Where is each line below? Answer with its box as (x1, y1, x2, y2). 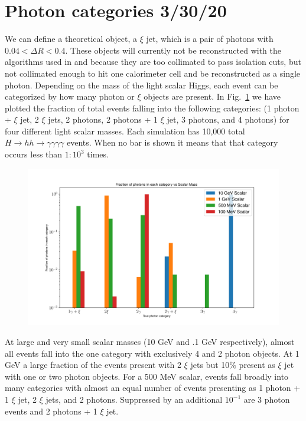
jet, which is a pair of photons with (146, 32, 274, 45)
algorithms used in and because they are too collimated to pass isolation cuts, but (5, 55, 301, 68)
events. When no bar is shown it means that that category (66, 136, 278, 149)
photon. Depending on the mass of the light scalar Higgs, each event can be (5, 78, 278, 91)
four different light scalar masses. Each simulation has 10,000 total (5, 124, 245, 137)
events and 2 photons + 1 (5, 404, 97, 417)
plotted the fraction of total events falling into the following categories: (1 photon (5, 101, 300, 114)
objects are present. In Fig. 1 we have (144, 90, 281, 103)
